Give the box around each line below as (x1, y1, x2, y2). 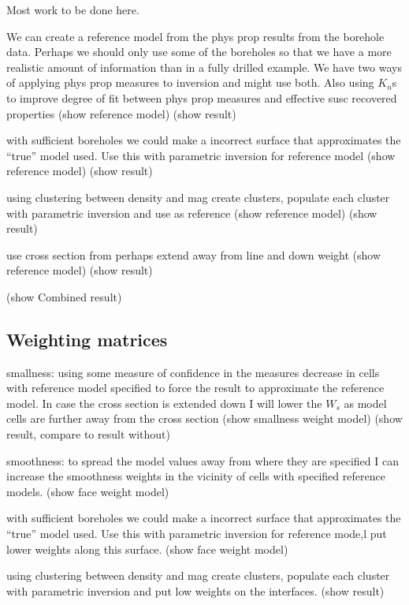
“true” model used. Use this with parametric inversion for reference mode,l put (6, 525, 387, 542)
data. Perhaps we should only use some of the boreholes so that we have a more (6, 43, 392, 60)
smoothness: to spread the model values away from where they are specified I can (6, 452, 399, 469)
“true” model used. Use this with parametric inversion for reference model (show (6, 147, 396, 163)
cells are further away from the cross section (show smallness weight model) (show (6, 410, 403, 427)
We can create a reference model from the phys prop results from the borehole (6, 28, 385, 44)
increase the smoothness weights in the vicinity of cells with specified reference (6, 468, 385, 484)
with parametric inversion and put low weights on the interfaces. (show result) (6, 582, 385, 599)
